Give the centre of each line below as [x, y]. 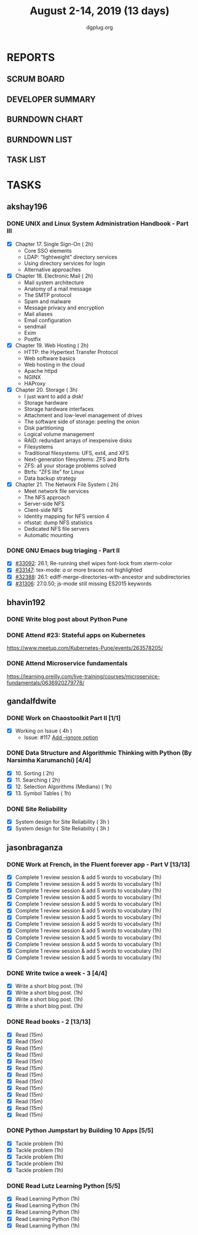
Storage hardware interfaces [59, 409]
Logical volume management [59, 434]
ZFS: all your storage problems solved [70, 466]
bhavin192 [26, 603]
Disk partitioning [44, 428]
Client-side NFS [43, 510]
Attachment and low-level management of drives [83, 415]
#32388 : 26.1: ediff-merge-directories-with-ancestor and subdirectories [103, 577]
